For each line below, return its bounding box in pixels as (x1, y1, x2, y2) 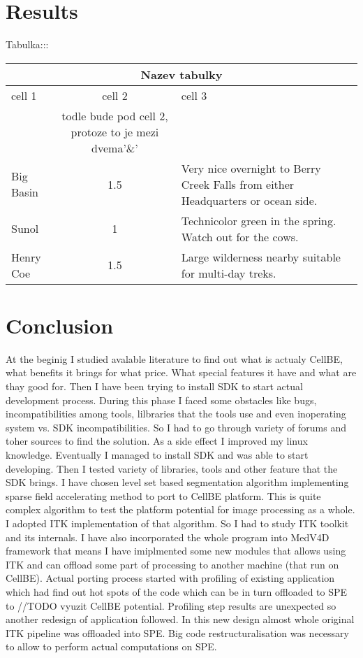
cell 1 (11, 87, 37, 103)
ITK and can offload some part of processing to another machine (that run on (6, 557, 339, 571)
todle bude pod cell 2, (61, 107, 168, 124)
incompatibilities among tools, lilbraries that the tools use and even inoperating (6, 406, 346, 421)
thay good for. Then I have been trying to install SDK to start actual (6, 379, 303, 394)
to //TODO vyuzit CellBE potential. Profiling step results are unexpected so (6, 598, 336, 613)
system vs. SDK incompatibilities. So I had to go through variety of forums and (6, 420, 346, 434)
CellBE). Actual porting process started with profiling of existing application (6, 571, 335, 585)
